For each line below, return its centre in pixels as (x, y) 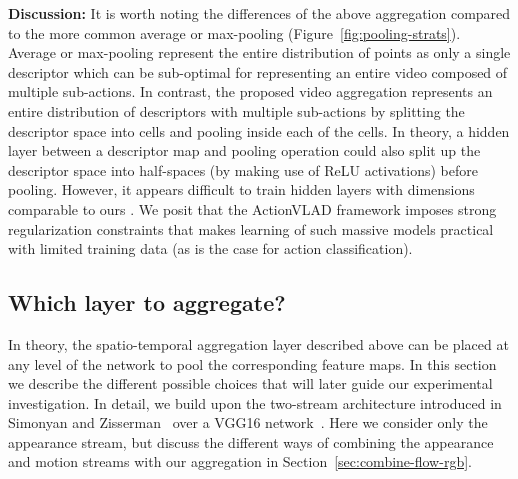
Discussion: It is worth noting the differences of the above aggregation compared (259, 13)
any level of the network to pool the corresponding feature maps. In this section (252, 363)
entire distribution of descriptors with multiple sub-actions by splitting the (236, 110)
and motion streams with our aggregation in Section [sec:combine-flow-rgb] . (240, 461)
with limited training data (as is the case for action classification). (210, 248)
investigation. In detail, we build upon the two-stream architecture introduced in (255, 402)
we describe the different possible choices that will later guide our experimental (250, 383)
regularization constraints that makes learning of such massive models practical (251, 228)
